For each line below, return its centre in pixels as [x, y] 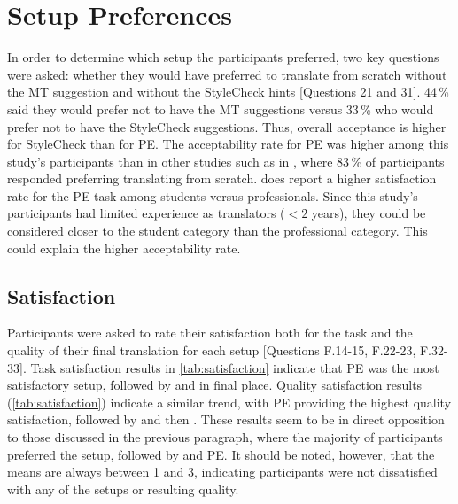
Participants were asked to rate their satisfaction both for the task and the [210, 333]
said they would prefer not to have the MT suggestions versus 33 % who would [221, 109]
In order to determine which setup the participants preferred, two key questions [223, 57]
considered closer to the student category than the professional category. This [217, 231]
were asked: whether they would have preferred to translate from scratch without [227, 74]
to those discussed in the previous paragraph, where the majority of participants [225, 437]
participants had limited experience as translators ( [146, 213]
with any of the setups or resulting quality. [123, 488]
